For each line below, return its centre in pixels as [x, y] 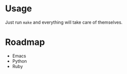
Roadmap [25, 42]
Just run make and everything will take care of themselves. [64, 22]
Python [19, 61]
